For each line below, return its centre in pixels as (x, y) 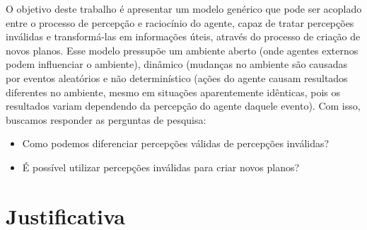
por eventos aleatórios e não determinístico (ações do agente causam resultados (177, 77)
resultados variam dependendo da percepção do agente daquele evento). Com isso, (183, 106)
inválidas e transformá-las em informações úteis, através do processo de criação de (183, 36)
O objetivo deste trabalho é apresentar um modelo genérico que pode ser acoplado (184, 8)
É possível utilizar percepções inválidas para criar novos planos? (161, 167)
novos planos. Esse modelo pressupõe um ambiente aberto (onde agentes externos (182, 50)
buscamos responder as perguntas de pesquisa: (106, 119)
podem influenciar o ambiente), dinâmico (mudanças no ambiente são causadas (176, 64)
